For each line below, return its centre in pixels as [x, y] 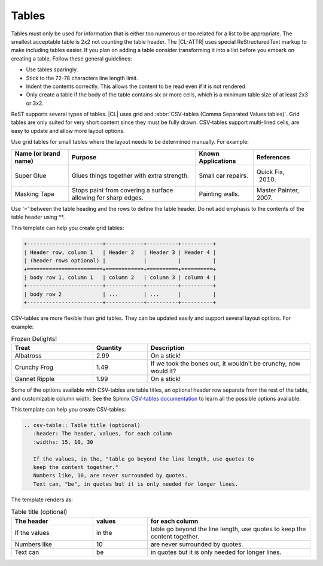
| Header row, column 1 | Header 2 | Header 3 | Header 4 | [120, 252]
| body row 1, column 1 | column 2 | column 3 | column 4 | [120, 277]
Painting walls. [219, 193]
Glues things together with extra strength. [131, 175]
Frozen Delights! [34, 339]
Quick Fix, [271, 172]
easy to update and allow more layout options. [68, 131]
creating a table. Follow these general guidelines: [71, 58]
